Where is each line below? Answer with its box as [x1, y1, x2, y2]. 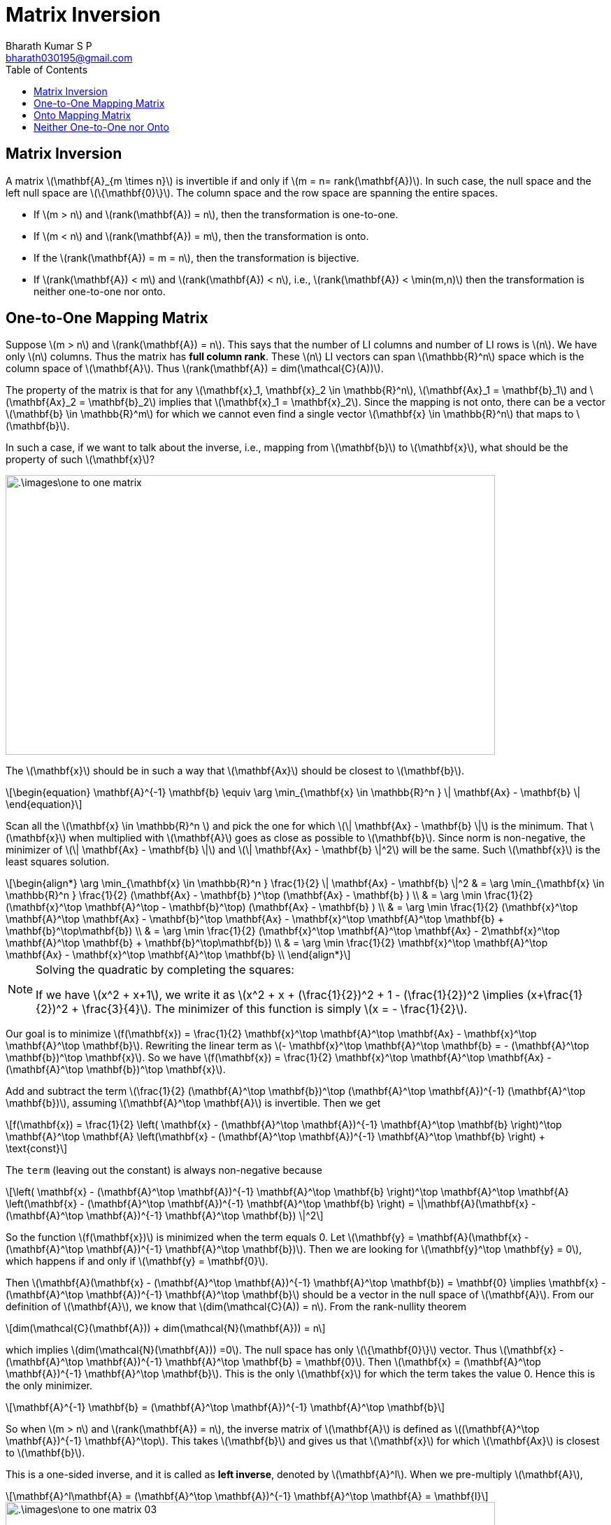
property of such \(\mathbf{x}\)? [6, 453, 155, 466]
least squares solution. [6, 856, 110, 868]
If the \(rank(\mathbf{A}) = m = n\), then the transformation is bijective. [34, 251, 359, 264]
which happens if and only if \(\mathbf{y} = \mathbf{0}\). [6, 1255, 268, 1268]
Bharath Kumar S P [6, 39, 92, 52]
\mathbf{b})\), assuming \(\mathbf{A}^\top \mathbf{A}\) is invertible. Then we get [6, 1097, 381, 1109]
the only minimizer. [6, 1379, 92, 1392]
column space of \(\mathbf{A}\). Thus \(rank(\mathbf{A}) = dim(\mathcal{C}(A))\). [6, 362, 384, 375]
